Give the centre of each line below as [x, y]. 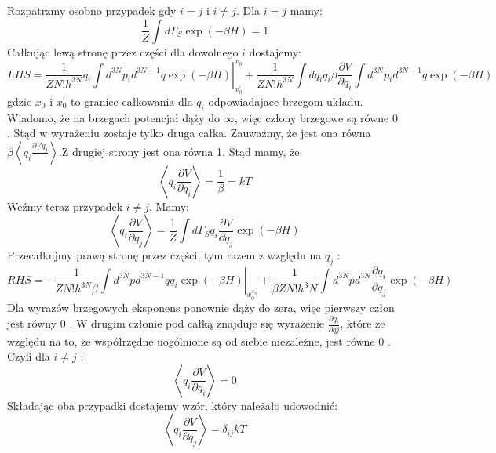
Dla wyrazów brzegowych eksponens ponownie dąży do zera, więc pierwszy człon [201, 307]
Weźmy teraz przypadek [65, 206]
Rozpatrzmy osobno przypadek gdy [92, 10]
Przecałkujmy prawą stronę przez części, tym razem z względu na [164, 255]
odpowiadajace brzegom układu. [286, 101]
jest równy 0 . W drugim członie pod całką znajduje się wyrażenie [166, 323]
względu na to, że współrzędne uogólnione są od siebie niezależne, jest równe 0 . [199, 341]
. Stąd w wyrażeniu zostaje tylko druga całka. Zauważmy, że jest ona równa [189, 133]
